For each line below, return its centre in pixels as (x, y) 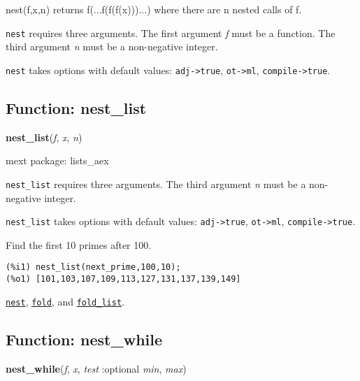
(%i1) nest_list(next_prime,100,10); (93, 267)
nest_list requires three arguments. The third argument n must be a (156, 184)
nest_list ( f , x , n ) (44, 137)
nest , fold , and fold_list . (65, 301)
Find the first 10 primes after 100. (79, 244)
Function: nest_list (76, 107)
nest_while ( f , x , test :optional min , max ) (96, 368)
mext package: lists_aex (57, 160)
